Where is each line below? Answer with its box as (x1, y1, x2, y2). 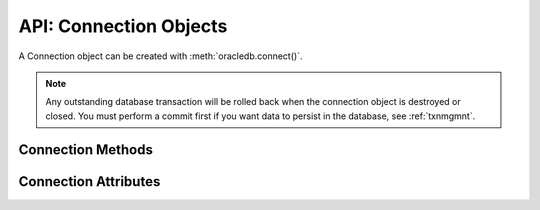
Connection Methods (18, 141, 154, 158)
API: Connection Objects (18, 15, 228, 37)
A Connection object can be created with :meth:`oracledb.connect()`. (18, 50, 303, 62)
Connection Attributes (18, 173, 161, 190)
